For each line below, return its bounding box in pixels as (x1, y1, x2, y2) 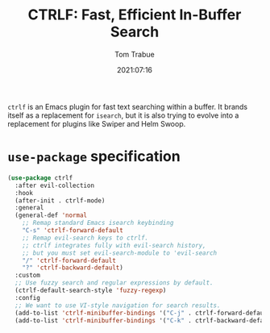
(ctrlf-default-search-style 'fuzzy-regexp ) (15, 286, 167, 294)
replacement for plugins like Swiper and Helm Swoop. (7, 119, 186, 128)
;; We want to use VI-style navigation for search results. (15, 301, 221, 310)
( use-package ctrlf (7, 173, 73, 182)
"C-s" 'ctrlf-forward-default (22, 227, 124, 235)
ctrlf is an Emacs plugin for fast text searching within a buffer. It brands (7, 102, 248, 111)
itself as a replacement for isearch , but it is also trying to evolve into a (7, 110, 239, 120)
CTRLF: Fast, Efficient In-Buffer (27, 6, 242, 24)
